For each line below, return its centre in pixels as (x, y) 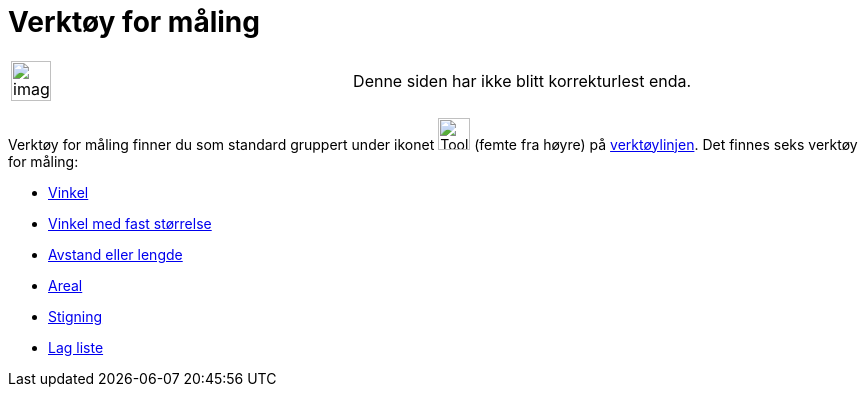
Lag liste (76, 347)
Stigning (75, 316)
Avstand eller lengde (115, 254)
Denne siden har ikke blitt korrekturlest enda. (522, 80)
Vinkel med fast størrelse (130, 223)
